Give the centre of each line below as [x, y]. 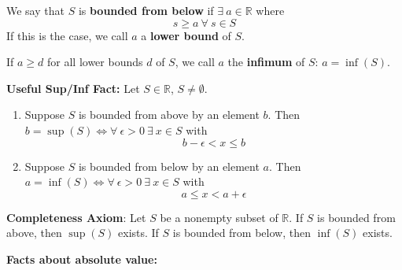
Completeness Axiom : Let [76, 217]
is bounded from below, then [242, 233]
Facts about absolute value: [82, 259]
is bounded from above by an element [169, 115]
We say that [35, 10]
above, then [34, 233]
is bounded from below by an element [169, 166]
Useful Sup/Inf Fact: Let [73, 88]
